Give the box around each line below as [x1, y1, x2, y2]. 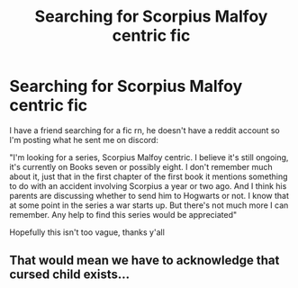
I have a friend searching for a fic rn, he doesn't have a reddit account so [9, 124, 281, 136]
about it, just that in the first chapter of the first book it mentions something [9, 171, 288, 182]
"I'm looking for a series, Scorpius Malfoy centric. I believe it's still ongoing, [9, 151, 289, 163]
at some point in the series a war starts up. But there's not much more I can [9, 200, 289, 211]
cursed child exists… [9, 267, 131, 283]
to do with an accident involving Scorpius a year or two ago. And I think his [9, 180, 287, 191]
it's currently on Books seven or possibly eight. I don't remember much [9, 161, 273, 172]
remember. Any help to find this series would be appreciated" [9, 209, 238, 220]
